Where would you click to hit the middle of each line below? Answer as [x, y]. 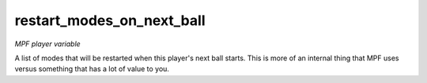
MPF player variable [47, 44]
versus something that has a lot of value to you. [92, 69]
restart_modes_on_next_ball [110, 20]
